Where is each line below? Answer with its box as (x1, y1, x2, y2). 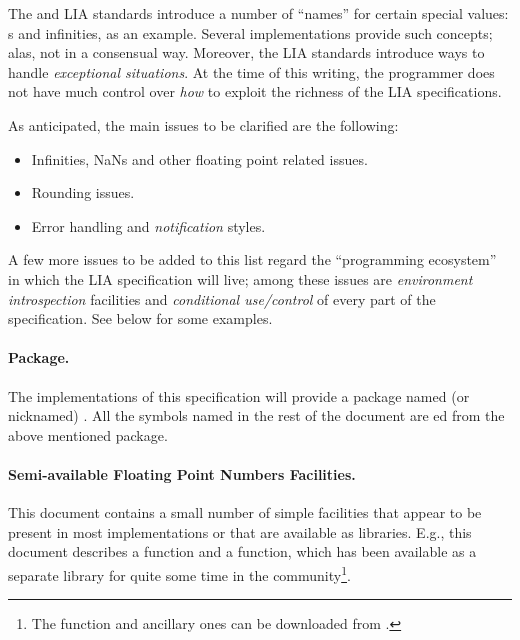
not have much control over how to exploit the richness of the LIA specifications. (8, 81, 502, 102)
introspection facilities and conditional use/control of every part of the (8, 288, 436, 309)
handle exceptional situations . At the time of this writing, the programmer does (8, 61, 495, 82)
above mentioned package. (8, 424, 168, 445)
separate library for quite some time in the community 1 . (8, 561, 351, 585)
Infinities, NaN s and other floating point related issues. (31, 148, 368, 169)
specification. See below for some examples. (8, 308, 273, 329)
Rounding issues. (31, 182, 135, 203)
